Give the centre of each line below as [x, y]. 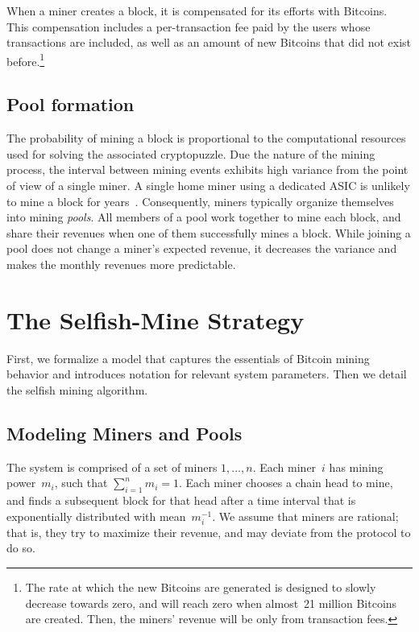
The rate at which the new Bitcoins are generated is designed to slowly [201, 587]
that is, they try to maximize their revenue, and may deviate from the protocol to [209, 532]
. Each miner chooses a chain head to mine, [286, 483]
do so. [21, 548]
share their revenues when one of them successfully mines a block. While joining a [209, 232]
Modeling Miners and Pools [124, 433]
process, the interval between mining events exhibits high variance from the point [207, 169]
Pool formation [71, 104]
